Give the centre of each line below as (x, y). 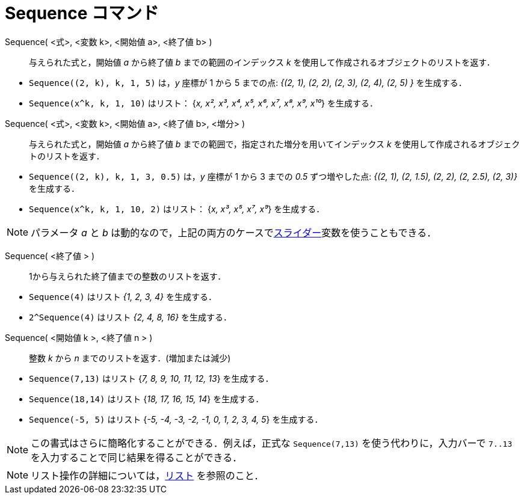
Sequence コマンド (82, 13)
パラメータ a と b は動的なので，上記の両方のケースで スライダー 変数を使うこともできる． (234, 232)
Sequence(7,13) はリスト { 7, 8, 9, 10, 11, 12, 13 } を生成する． (151, 378)
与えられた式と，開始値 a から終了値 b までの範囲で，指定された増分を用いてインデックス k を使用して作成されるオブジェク (275, 144)
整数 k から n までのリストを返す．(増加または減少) (130, 358)
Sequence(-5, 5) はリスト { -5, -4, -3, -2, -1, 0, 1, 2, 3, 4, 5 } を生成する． (176, 419)
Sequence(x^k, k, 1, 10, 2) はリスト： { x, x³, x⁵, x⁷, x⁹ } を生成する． (177, 209)
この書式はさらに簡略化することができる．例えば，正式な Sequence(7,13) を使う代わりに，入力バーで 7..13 (272, 443)
